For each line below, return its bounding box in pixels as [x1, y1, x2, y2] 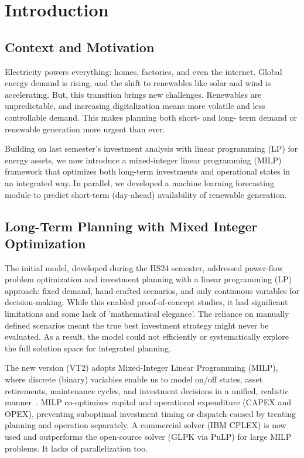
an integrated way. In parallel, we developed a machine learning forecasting [5, 176, 274, 189]
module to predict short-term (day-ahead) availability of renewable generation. [5, 188, 287, 200]
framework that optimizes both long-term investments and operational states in [5, 165, 291, 177]
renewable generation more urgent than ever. [5, 122, 165, 135]
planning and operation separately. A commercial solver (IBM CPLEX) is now [5, 419, 286, 431]
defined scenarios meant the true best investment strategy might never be [5, 319, 269, 331]
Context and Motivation [5, 37, 155, 56]
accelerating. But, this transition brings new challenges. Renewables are [5, 88, 262, 100]
